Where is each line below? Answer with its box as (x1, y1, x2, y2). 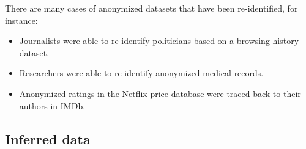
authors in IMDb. (19, 99, 86, 112)
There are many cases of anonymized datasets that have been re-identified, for (5, 2, 298, 14)
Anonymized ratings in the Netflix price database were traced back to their (19, 87, 301, 100)
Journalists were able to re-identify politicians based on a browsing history (19, 34, 299, 47)
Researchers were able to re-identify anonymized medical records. (19, 67, 264, 79)
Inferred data (5, 129, 91, 148)
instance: (5, 13, 38, 26)
